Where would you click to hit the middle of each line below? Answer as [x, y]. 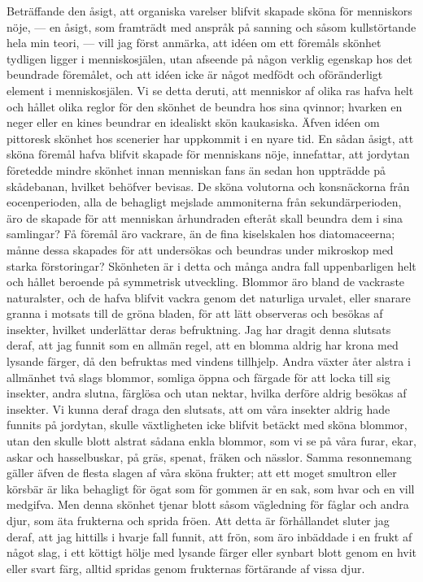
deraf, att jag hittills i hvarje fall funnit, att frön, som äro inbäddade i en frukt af [209, 536]
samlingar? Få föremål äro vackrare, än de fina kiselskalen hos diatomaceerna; [201, 234]
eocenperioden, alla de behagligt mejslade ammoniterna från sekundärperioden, [204, 202]
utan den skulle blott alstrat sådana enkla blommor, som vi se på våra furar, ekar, [211, 441]
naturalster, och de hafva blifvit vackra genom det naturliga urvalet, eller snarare [209, 297]
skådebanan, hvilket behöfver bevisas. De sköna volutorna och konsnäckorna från [208, 186]
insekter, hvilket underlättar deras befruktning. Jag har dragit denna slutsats [199, 329]
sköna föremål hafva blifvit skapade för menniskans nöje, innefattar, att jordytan [208, 154]
